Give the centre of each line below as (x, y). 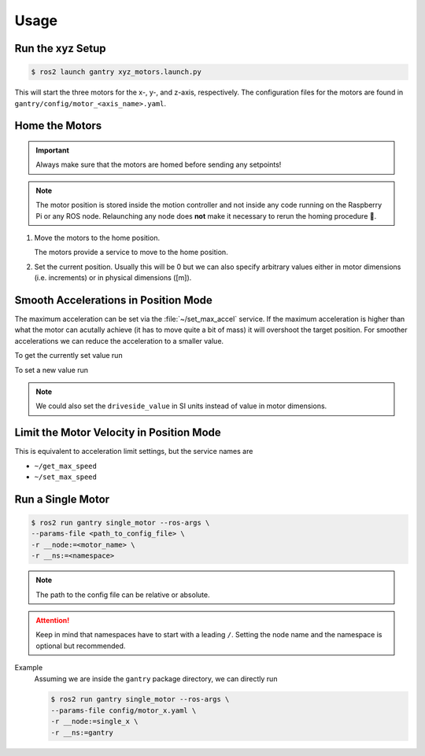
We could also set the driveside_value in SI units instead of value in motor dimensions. (181, 406)
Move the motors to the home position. (97, 238)
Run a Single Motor (62, 499)
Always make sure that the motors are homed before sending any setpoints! (159, 164)
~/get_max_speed (66, 466)
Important (53, 150)
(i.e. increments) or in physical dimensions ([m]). (113, 278)
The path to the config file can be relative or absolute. (123, 595)
